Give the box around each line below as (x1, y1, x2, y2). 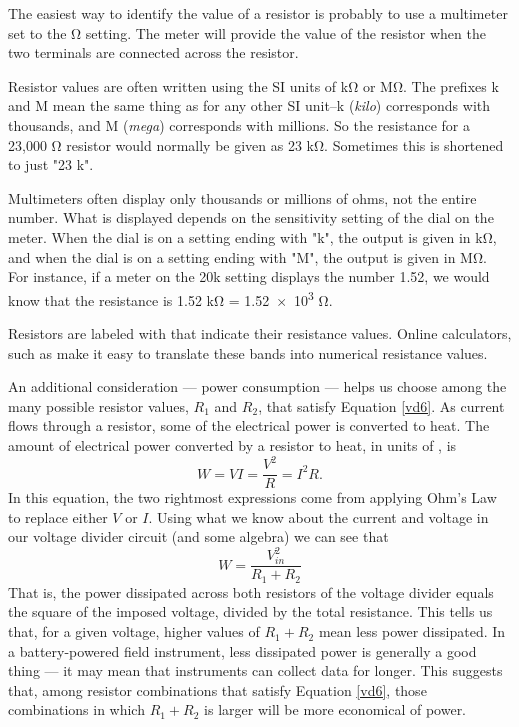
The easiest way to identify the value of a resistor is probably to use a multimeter (8, 3, 508, 23)
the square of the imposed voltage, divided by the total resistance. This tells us (8, 601, 493, 622)
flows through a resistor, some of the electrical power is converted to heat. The (8, 415, 490, 436)
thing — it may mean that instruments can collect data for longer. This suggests (8, 660, 503, 681)
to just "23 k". (8, 154, 94, 175)
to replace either (8, 506, 108, 527)
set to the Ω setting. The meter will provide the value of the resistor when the (8, 22, 486, 43)
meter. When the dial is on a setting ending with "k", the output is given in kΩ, (8, 226, 497, 247)
